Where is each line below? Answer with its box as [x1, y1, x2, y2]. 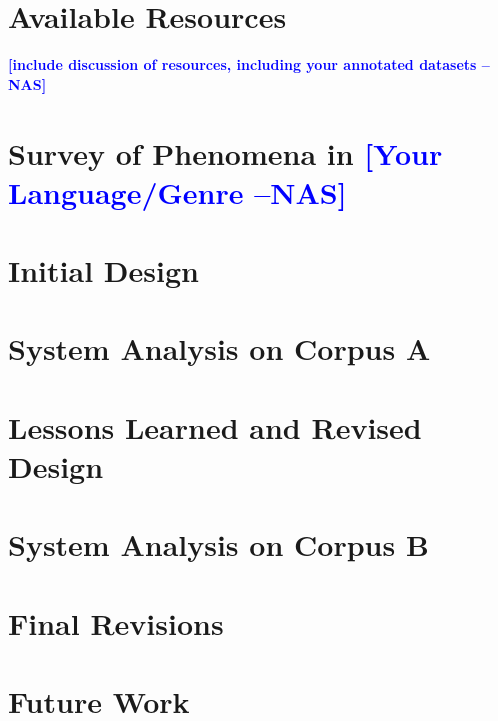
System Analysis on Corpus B [8, 524, 429, 565]
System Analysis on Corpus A [8, 328, 431, 369]
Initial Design [8, 250, 199, 291]
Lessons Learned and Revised [8, 406, 422, 447]
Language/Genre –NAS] [8, 171, 347, 212]
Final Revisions [8, 602, 224, 643]
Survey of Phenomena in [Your [8, 132, 443, 173]
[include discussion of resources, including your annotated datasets [8, 54, 477, 75]
